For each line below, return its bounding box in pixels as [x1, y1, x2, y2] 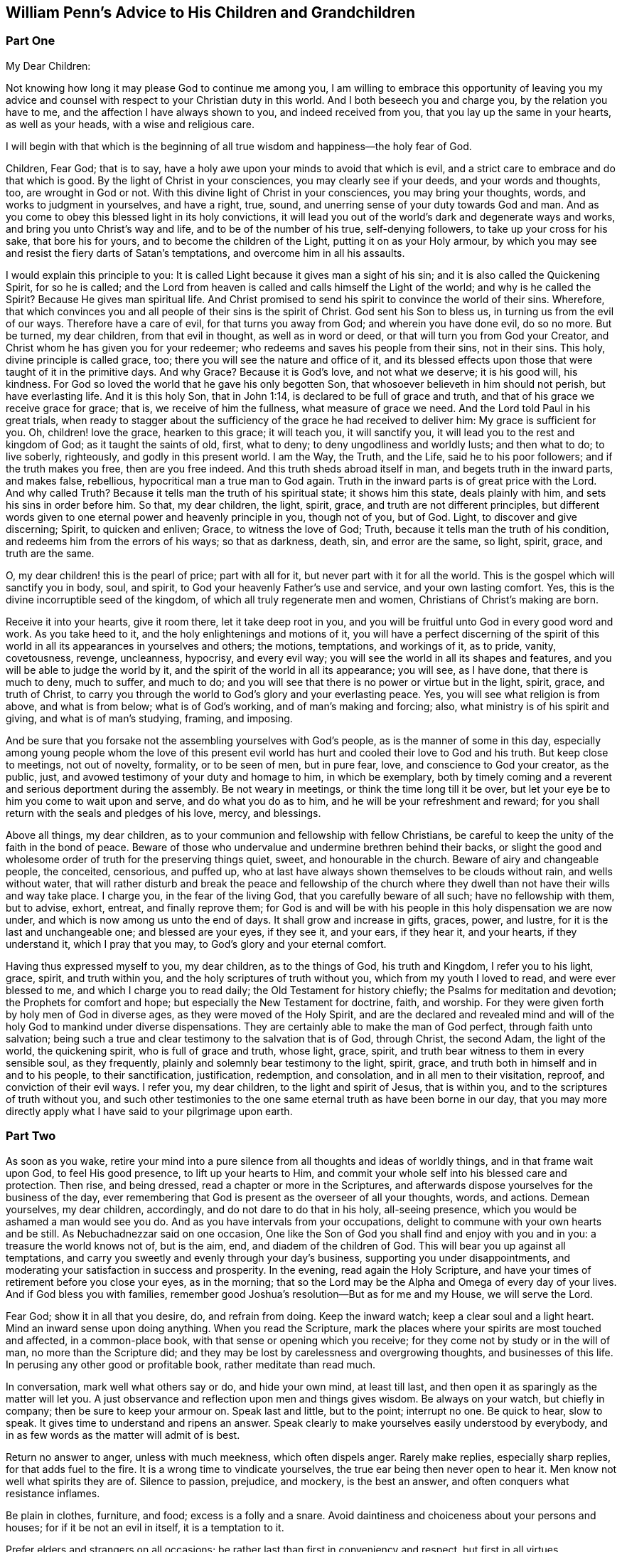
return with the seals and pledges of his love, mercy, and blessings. [6, 806, 321, 819]
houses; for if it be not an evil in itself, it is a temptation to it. [6, 1521, 284, 1533]
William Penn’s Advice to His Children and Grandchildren [6, 4, 415, 21]
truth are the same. [6, 547, 95, 559]
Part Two [6, 1129, 56, 1144]
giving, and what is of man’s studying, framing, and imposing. [6, 712, 293, 724]
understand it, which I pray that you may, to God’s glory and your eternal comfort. [6, 937, 387, 950]
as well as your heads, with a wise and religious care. [6, 117, 254, 130]
